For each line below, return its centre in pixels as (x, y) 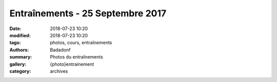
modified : (20, 35)
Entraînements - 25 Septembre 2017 (88, 13)
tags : (15, 43)
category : (20, 71)
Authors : (19, 50)
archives (59, 71)
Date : (15, 29)
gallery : (18, 64)
